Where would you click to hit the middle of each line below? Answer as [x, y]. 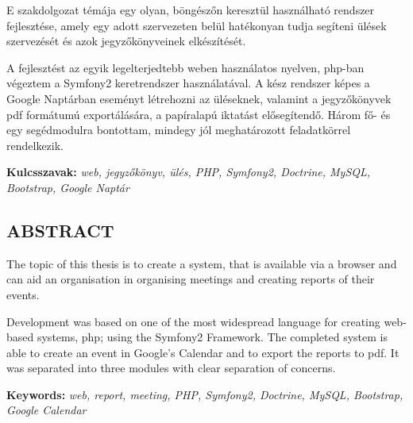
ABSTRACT [60, 230]
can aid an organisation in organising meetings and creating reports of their [191, 279]
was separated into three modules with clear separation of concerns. [171, 368]
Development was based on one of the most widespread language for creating [193, 321]
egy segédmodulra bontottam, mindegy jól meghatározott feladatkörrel [179, 130]
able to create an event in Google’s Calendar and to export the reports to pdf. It [203, 352]
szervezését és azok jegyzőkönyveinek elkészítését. [126, 41]
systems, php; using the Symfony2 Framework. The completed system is [212, 337]
